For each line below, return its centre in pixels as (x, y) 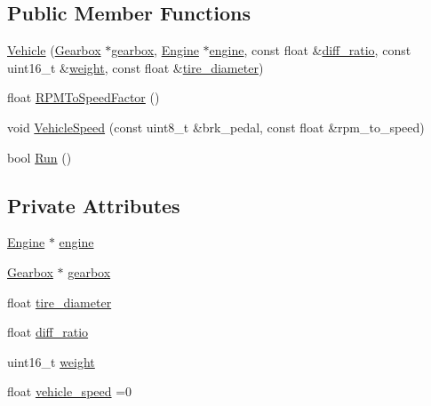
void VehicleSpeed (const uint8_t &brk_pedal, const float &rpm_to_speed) (216, 127)
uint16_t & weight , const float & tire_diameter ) (136, 67)
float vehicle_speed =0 (70, 391)
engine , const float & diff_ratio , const (310, 50)
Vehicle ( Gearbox (54, 50)
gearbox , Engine (155, 50)
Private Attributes (94, 205)
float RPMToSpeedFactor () (84, 97)
